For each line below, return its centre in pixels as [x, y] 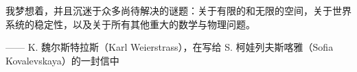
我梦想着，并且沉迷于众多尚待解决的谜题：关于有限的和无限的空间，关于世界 [178, 10]
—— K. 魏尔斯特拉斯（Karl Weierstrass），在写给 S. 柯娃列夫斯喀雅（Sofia [170, 47]
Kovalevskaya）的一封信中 [62, 60]
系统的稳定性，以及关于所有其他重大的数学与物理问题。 [130, 24]
